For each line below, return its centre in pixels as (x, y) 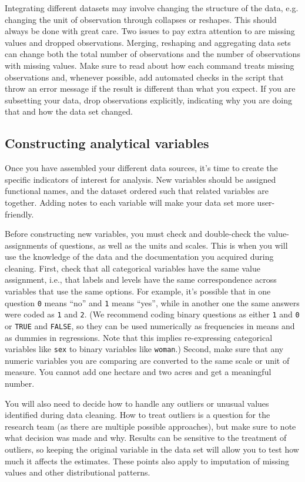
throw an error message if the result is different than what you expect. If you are (150, 88)
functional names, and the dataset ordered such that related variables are (137, 191)
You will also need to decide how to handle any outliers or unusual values (137, 403)
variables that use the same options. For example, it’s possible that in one (138, 291)
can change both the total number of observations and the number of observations (152, 54)
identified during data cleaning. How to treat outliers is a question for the (138, 415)
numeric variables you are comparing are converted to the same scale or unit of (147, 360)
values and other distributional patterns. (78, 472)
